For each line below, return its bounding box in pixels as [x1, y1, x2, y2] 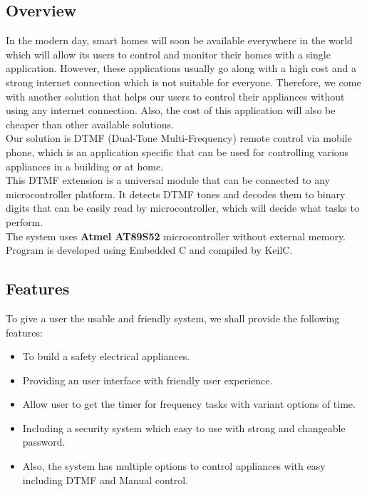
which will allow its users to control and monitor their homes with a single [6, 46, 331, 61]
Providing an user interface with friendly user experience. [22, 372, 273, 387]
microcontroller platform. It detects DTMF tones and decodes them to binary [6, 186, 346, 201]
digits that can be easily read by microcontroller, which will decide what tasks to [6, 200, 359, 215]
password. [22, 434, 66, 449]
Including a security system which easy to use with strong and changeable [22, 420, 346, 435]
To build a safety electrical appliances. [22, 349, 190, 364]
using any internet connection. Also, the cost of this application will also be [6, 103, 336, 118]
